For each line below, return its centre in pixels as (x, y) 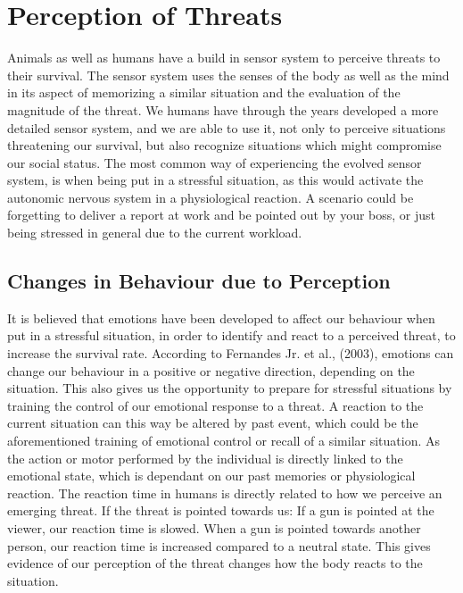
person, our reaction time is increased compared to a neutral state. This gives (219, 545)
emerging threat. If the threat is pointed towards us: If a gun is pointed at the (221, 510)
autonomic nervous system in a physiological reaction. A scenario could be (211, 197)
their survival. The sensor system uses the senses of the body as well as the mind (228, 75)
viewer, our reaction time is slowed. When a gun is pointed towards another (214, 527)
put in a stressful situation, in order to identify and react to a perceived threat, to (231, 335)
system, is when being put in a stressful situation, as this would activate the (215, 180)
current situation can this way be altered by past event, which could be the (213, 423)
